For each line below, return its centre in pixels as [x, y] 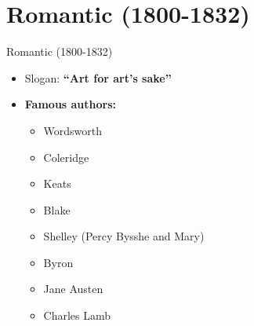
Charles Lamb [77, 315]
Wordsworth [73, 130]
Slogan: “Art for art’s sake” [98, 77]
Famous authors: [71, 104]
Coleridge [66, 157]
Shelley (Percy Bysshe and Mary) [124, 236]
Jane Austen [73, 289]
